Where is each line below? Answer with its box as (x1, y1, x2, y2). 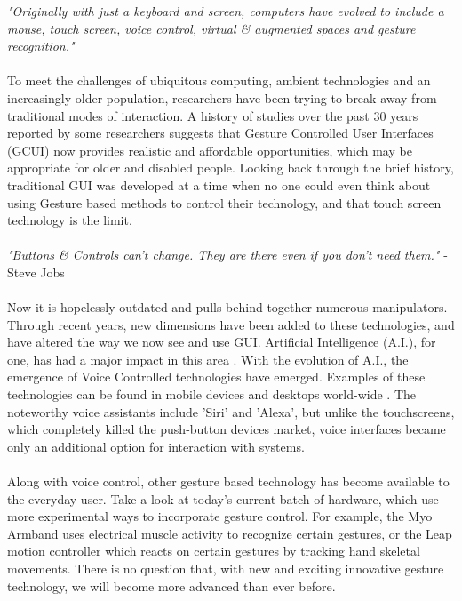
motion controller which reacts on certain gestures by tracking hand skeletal (7, 541, 420, 560)
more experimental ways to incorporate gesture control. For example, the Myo (7, 507, 433, 525)
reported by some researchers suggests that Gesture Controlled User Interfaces (7, 124, 434, 142)
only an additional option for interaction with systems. (7, 437, 305, 455)
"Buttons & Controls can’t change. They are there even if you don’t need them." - (7, 245, 448, 264)
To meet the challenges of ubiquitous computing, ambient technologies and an (7, 71, 431, 90)
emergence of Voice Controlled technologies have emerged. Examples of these (7, 367, 426, 386)
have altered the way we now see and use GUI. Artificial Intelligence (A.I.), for (7, 333, 436, 351)
